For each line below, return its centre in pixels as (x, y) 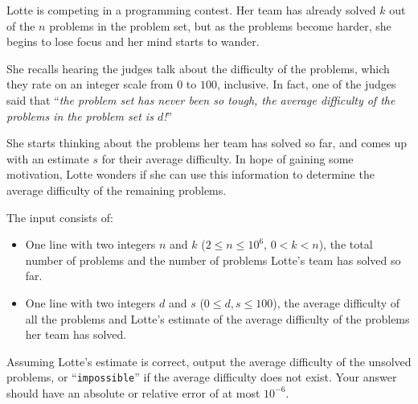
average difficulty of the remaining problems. (117, 190)
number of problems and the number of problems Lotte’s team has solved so (213, 260)
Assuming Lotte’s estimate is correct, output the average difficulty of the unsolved (209, 361)
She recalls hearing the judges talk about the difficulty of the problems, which (198, 68)
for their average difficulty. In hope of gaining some (227, 158)
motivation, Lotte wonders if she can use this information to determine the (191, 174)
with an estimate (48, 158)
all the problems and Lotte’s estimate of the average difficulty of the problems (217, 318)
